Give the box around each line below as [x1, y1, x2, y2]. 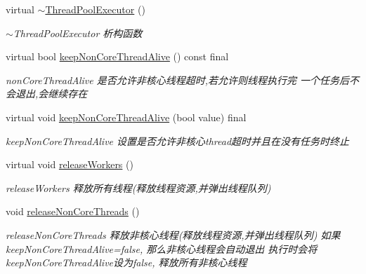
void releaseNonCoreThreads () [6, 204, 140, 219]
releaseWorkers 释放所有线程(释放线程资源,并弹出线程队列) [6, 180, 271, 195]
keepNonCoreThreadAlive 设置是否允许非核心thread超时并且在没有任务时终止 [6, 133, 350, 148]
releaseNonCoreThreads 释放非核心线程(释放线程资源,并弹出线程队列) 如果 [6, 227, 341, 242]
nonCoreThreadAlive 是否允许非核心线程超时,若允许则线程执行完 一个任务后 [6, 72, 350, 87]
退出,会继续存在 [15, 86, 88, 101]
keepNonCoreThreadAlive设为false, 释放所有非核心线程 [6, 255, 247, 270]
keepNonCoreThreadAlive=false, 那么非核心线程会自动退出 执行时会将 [6, 241, 318, 256]
